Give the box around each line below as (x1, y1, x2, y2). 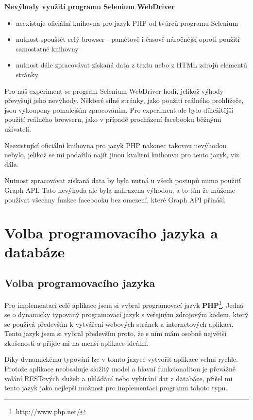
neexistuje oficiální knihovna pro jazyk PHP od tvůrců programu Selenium (16, 17, 238, 28)
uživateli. (4, 123, 31, 134)
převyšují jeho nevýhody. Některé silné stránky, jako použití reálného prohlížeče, (4, 95, 244, 105)
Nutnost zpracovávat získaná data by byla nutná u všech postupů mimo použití (4, 175, 241, 185)
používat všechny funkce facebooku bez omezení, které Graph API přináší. (4, 194, 226, 204)
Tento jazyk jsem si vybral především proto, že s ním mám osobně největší (4, 328, 227, 338)
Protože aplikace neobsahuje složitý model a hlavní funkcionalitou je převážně (4, 364, 236, 374)
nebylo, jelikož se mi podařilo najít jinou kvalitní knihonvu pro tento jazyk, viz (4, 150, 239, 160)
